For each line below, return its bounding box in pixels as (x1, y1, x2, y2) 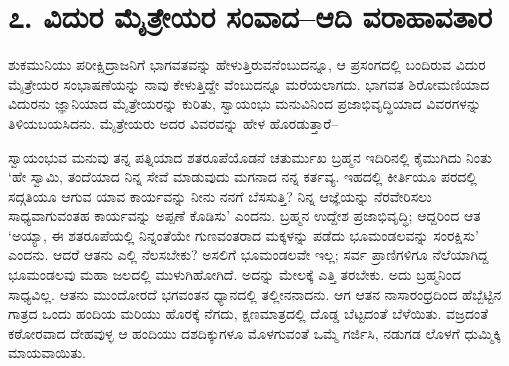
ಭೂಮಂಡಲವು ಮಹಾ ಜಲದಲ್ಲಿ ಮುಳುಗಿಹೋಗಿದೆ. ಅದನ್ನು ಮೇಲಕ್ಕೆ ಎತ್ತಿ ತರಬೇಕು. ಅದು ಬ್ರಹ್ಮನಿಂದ (8, 264, 461, 285)
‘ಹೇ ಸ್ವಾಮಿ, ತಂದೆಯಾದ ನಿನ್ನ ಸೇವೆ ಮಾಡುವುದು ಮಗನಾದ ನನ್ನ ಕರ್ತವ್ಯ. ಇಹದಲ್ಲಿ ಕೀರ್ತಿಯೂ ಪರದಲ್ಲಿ (8, 166, 477, 187)
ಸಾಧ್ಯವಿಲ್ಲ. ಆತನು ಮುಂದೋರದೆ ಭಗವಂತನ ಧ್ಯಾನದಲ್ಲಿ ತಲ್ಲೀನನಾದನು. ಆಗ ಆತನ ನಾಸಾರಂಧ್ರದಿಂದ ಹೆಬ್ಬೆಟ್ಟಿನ (8, 283, 502, 304)
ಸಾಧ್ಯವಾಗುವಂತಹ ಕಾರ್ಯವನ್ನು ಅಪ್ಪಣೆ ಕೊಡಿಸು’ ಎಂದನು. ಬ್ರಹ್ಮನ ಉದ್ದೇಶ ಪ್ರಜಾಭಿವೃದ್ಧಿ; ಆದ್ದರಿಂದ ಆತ (8, 205, 481, 226)
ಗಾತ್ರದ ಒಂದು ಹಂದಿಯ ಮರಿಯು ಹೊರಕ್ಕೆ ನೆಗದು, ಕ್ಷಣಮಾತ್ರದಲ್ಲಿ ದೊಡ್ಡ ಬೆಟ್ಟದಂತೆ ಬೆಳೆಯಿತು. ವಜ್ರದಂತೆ (8, 303, 489, 324)
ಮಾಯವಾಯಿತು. (8, 342, 86, 363)
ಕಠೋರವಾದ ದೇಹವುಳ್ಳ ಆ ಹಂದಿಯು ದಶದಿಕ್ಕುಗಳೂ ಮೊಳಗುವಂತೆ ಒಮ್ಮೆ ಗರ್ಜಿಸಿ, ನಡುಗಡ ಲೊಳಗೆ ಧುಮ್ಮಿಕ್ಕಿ (8, 322, 502, 343)
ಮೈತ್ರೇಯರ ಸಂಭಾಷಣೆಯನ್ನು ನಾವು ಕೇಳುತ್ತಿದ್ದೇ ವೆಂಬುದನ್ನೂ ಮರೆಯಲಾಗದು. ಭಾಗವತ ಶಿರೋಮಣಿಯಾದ (8, 73, 490, 94)
